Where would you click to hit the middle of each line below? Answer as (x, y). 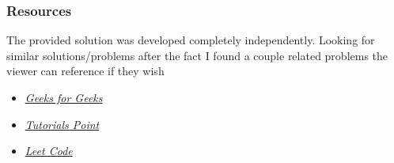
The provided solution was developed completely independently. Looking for (191, 40)
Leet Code (49, 151)
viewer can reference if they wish (85, 71)
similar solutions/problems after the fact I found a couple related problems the (197, 55)
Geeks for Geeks (64, 97)
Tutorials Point (62, 124)
